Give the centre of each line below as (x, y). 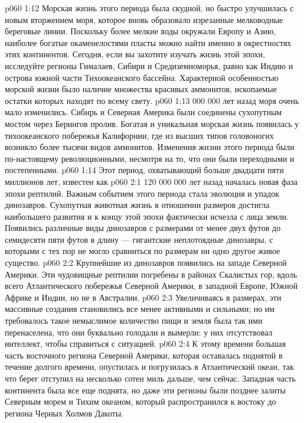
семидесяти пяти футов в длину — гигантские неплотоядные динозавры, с (139, 239)
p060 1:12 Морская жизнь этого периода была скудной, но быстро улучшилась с (149, 8)
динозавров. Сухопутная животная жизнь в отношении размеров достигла (137, 205)
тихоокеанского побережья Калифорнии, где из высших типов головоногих (139, 135)
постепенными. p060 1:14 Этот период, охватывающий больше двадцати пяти (144, 170)
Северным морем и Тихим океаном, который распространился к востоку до (140, 401)
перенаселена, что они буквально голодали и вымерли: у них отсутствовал (139, 332)
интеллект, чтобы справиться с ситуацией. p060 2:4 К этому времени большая (146, 344)
